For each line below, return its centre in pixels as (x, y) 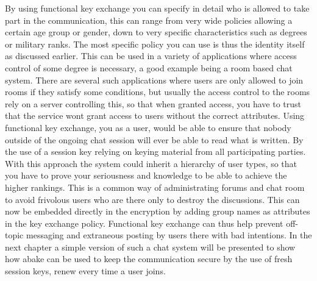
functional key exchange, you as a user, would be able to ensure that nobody (148, 127)
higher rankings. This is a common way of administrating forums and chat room (155, 187)
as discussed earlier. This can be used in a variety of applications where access (151, 56)
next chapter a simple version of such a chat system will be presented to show (150, 247)
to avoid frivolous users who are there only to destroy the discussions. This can (152, 199)
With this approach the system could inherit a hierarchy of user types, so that (151, 163)
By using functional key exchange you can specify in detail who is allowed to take (157, 8)
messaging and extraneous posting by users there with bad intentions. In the (169, 235)
